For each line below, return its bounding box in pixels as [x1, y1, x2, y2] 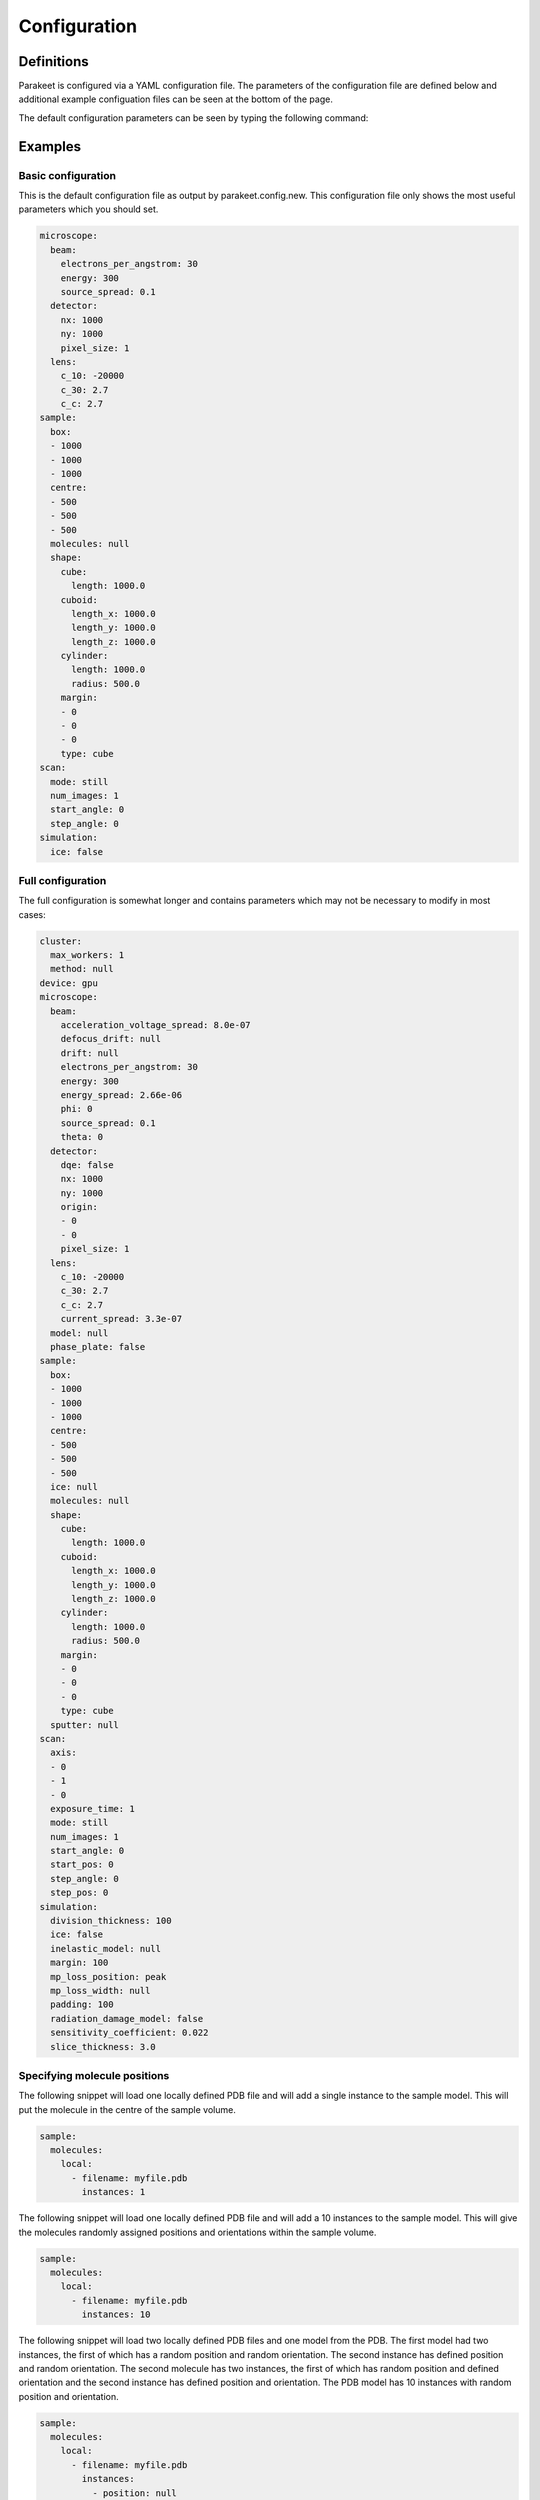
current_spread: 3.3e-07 [60, 1313, 183, 1325]
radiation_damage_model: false [50, 2013, 204, 2024]
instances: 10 [81, 2309, 151, 2320]
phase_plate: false [50, 1341, 146, 1352]
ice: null [50, 1481, 99, 1492]
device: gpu [39, 977, 99, 989]
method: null [50, 963, 114, 975]
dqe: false [60, 1159, 114, 1170]
